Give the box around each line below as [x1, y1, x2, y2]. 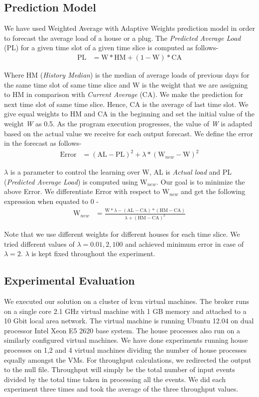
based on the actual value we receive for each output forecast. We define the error [4, 128, 254, 138]
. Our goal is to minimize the [156, 176, 245, 187]
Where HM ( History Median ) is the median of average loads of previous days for [4, 70, 250, 80]
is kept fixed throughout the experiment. [31, 248, 155, 259]
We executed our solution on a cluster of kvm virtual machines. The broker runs [4, 296, 250, 306]
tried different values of [4, 238, 75, 249]
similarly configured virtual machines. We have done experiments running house [4, 335, 248, 345]
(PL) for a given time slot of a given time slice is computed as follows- [4, 42, 219, 53]
